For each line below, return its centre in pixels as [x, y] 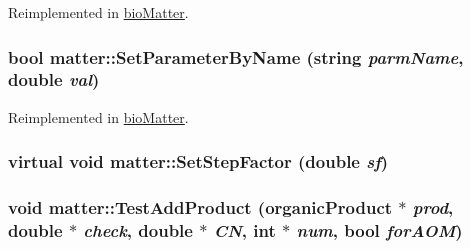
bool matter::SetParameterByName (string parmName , [236, 56]
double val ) [54, 79]
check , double [138, 230]
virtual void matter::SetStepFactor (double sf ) [198, 161]
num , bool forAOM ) [379, 230]
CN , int [244, 230]
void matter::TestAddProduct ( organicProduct [200, 207]
